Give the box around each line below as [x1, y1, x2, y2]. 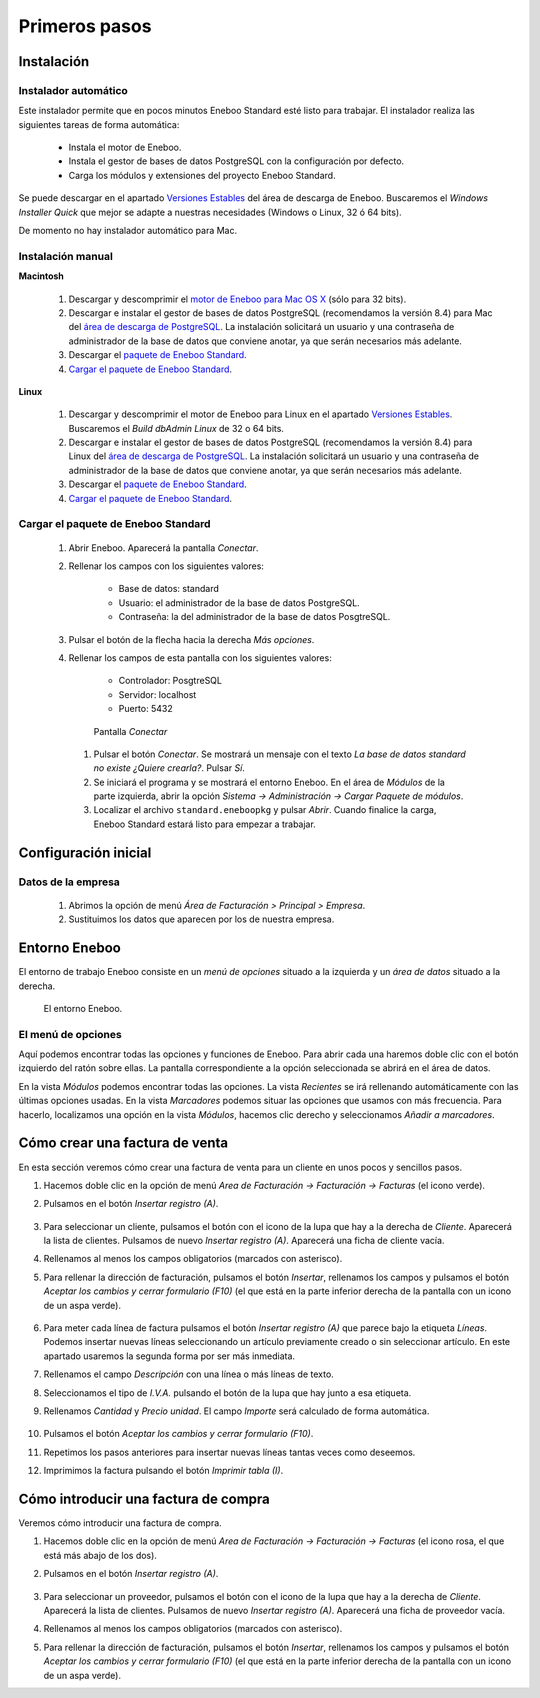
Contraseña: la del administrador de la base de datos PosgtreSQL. [118, 611, 391, 623]
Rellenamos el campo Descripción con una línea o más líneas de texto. [43, 1368, 334, 1380]
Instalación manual [18, 249, 114, 263]
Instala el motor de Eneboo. [68, 141, 182, 154]
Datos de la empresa [18, 875, 120, 889]
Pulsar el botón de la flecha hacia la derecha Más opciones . [68, 633, 315, 645]
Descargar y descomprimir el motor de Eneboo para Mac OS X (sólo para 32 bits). [68, 293, 407, 305]
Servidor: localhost [118, 688, 197, 700]
